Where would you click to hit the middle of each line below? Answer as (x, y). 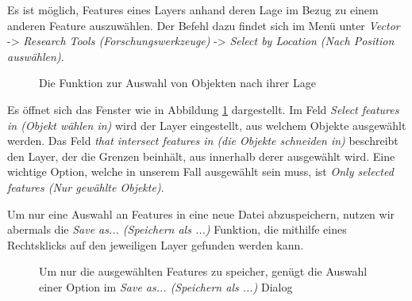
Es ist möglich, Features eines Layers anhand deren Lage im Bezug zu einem (193, 10)
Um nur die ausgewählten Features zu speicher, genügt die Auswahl (203, 271)
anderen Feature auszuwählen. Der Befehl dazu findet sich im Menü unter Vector (204, 25)
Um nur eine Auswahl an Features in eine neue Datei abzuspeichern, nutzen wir (201, 213)
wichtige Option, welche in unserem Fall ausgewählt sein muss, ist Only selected (200, 171)
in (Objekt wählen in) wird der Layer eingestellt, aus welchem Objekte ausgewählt (207, 125)
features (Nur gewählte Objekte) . (86, 187)
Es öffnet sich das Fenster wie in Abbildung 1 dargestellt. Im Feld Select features (203, 109)
